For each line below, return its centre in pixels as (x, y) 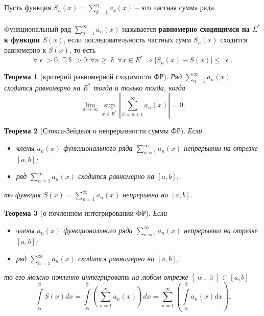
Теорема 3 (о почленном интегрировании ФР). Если (86, 213)
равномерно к (25, 49)
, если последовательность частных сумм (127, 40)
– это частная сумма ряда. (175, 7)
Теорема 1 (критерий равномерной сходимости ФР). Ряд (93, 76)
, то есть (82, 49)
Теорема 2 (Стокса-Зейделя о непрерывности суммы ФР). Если (103, 131)
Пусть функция (28, 7)
